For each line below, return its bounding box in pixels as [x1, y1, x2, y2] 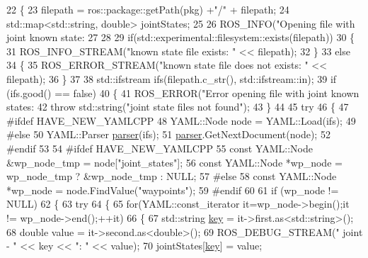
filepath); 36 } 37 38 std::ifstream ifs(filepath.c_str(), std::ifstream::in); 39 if [6, 71, 337, 86]
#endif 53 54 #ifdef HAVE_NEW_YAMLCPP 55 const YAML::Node [6, 140, 313, 155]
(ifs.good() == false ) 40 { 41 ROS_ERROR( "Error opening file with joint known [6, 85, 360, 100]
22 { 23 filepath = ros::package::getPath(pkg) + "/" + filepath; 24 [6, 2, 289, 16]
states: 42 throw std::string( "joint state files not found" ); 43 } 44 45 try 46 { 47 [6, 99, 349, 114]
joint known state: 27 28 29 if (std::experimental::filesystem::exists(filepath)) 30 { [6, 30, 355, 45]
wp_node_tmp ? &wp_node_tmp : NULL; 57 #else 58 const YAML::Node [6, 169, 337, 184]
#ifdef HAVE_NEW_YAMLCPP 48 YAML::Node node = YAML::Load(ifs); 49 [6, 113, 356, 128]
